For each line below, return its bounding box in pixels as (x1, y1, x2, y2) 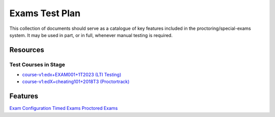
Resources (9, 46, 44, 54)
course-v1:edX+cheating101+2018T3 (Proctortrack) (22, 79, 130, 85)
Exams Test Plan (9, 8, 81, 19)
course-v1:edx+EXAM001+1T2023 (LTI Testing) (22, 71, 122, 78)
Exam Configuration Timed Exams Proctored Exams (9, 105, 118, 111)
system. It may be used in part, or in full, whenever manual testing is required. (9, 32, 173, 38)
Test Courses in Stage (9, 61, 66, 68)
